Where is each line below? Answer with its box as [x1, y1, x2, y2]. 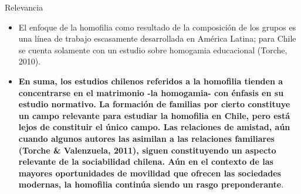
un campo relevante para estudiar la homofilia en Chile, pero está [18, 109, 290, 121]
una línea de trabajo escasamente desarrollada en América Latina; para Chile [18, 32, 296, 45]
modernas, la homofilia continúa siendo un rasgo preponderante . [18, 178, 284, 190]
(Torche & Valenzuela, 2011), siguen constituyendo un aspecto [18, 144, 276, 156]
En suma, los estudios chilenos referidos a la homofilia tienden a [18, 74, 283, 87]
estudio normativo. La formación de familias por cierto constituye [18, 98, 290, 110]
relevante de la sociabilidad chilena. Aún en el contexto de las [18, 155, 273, 168]
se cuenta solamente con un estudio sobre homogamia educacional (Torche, [18, 43, 288, 56]
